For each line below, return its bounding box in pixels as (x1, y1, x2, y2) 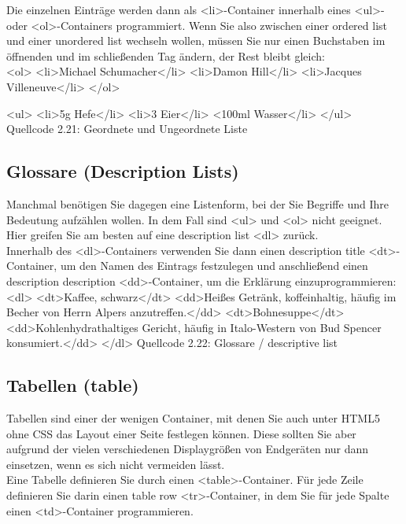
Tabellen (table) (6, 373, 139, 397)
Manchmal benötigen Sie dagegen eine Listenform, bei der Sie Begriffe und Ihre (6, 195, 389, 212)
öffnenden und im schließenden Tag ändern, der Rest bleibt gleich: (6, 47, 325, 64)
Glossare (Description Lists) (6, 159, 239, 183)
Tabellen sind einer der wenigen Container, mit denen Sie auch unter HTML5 (6, 410, 380, 426)
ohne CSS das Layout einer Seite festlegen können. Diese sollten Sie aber (6, 425, 356, 441)
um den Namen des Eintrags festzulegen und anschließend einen (60, 257, 368, 274)
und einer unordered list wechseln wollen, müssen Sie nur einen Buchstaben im (6, 32, 386, 49)
